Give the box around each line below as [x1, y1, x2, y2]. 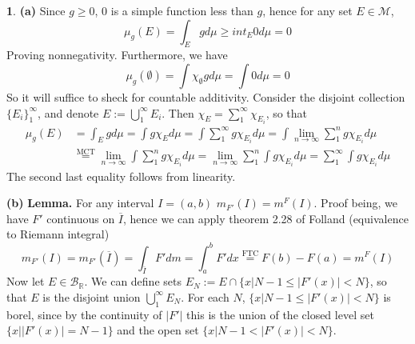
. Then [162, 104, 194, 121]
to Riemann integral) [6, 226, 110, 242]
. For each [181, 288, 229, 305]
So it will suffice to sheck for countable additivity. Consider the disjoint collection [6, 88, 405, 105]
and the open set [117, 322, 199, 338]
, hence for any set [262, 2, 353, 18]
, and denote [38, 104, 99, 121]
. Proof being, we [313, 194, 398, 211]
